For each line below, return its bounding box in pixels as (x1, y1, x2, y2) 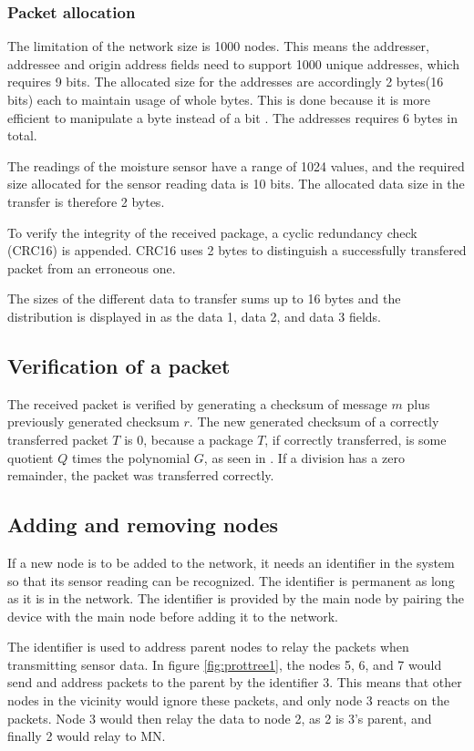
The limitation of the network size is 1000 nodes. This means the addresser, (7, 36, 429, 56)
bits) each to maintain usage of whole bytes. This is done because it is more (7, 90, 431, 108)
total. (7, 126, 37, 145)
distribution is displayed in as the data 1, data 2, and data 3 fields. (7, 306, 381, 325)
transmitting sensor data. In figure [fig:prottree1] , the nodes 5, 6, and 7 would (7, 654, 442, 674)
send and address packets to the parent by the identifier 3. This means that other (7, 673, 462, 692)
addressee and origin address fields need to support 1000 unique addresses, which (7, 54, 459, 73)
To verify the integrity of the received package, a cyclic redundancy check (7, 222, 417, 242)
